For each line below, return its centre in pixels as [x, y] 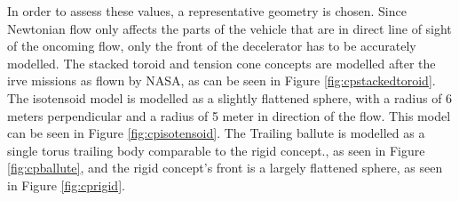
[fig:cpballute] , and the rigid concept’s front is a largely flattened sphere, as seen [225, 168]
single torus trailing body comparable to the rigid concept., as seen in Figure [216, 150]
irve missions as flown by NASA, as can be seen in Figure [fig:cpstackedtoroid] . [222, 80]
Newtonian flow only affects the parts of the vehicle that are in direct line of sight [229, 28]
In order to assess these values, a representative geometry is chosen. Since [207, 11]
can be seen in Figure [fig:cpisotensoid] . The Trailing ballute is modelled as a [216, 133]
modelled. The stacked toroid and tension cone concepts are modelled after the [222, 63]
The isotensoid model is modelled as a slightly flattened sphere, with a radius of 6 [230, 97]
